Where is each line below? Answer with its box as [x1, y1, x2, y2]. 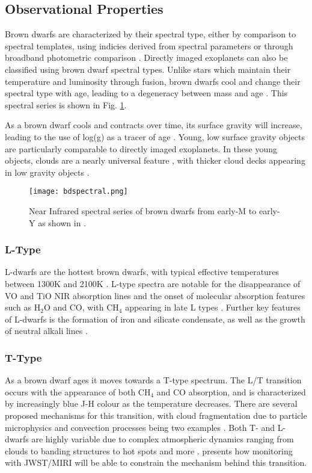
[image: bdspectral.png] [29, 187, 128, 196]
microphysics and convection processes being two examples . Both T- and [5, 421, 275, 433]
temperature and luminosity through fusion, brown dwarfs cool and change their [5, 75, 301, 87]
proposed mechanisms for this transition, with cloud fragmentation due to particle [5, 409, 307, 421]
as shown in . [38, 216, 87, 229]
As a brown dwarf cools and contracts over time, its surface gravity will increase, [5, 119, 302, 131]
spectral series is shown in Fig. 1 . [5, 98, 127, 111]
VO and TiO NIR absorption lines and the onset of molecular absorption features [5, 289, 305, 301]
